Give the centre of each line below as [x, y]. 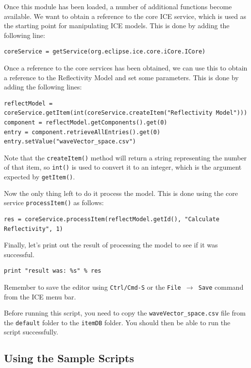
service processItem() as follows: [54, 202]
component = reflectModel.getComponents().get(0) [86, 122]
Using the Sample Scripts [69, 358]
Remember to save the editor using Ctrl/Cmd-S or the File [92, 287]
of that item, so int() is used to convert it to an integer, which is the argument [123, 167]
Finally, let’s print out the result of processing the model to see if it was [111, 245]
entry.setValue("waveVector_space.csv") [70, 142]
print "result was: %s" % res [53, 271]
